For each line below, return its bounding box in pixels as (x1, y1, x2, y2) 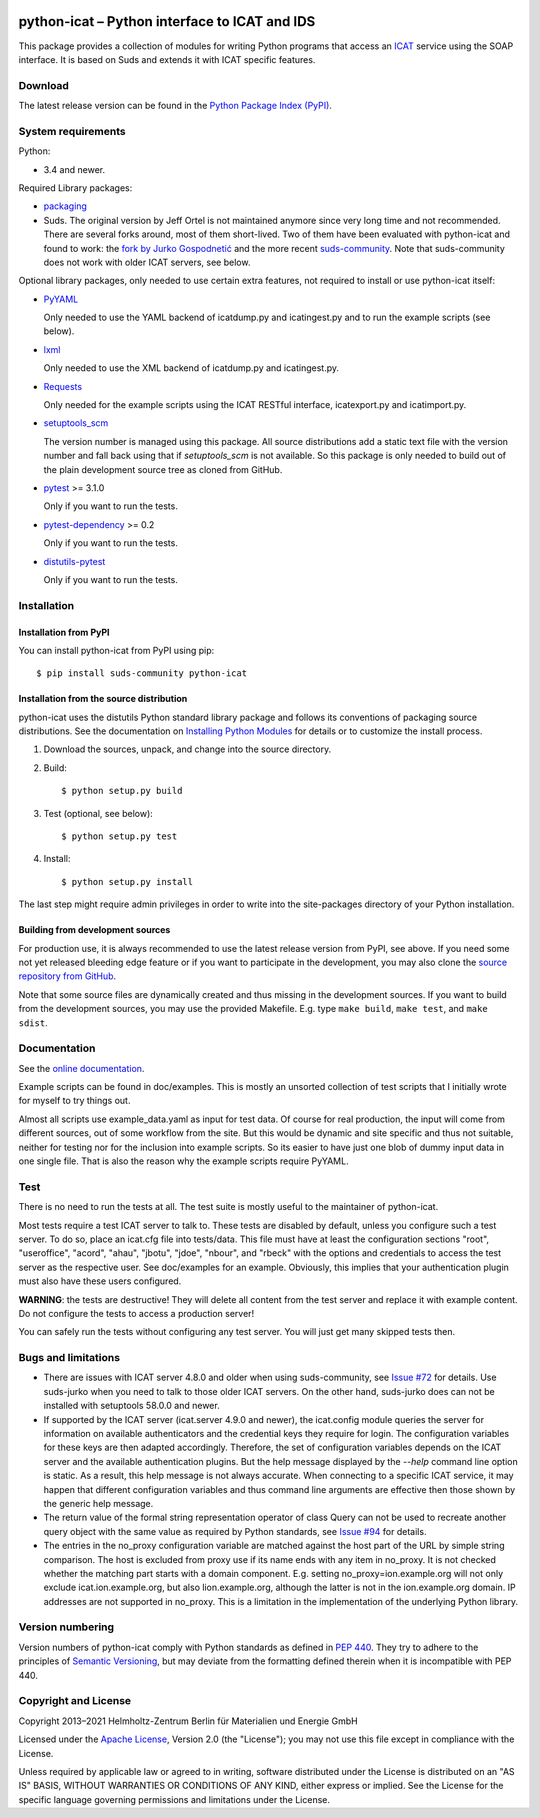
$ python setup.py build (61, 785, 183, 797)
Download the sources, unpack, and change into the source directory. (43, 743, 332, 755)
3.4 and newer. (43, 163, 105, 175)
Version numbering (18, 1620, 115, 1634)
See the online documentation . (18, 1062, 145, 1074)
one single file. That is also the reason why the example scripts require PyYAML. (18, 1155, 349, 1167)
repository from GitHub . (18, 970, 117, 982)
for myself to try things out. (18, 1095, 131, 1107)
